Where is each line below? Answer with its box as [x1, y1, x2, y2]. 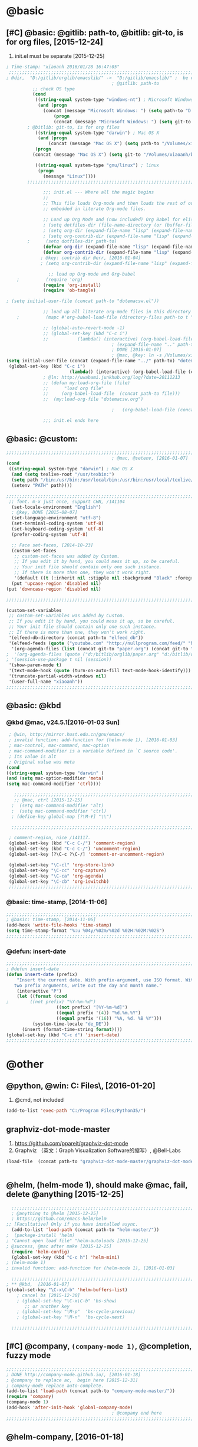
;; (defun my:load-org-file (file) [43, 379, 131, 386]
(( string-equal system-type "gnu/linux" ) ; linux [35, 162, 160, 168]
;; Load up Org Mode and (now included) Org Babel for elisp [43, 217, 196, 222]
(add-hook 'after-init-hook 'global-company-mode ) [6, 1405, 133, 1411]
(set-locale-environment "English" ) [11, 504, 101, 510]
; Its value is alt [8, 754, 57, 759]
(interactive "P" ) [16, 988, 62, 994]
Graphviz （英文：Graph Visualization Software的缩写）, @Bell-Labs [14, 1147, 181, 1154]
